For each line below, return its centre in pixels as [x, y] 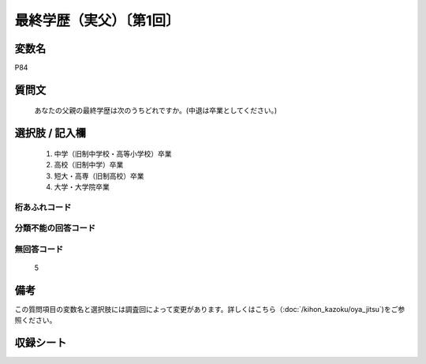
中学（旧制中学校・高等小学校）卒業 [113, 153]
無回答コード [39, 249]
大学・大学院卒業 [82, 187]
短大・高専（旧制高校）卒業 [99, 176]
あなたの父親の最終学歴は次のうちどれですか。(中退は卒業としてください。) [156, 111]
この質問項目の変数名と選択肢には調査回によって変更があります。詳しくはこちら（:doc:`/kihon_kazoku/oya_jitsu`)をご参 [210, 310]
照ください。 [35, 321]
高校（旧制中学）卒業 [89, 165]
